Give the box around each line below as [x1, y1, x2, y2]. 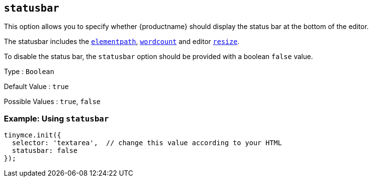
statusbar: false [12, 147, 78, 155]
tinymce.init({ [4, 131, 62, 139]
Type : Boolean [4, 67, 54, 76]
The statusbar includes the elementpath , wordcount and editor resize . [4, 37, 240, 46]
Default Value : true [4, 82, 69, 91]
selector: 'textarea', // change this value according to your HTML [12, 139, 282, 147]
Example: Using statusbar [4, 113, 109, 123]
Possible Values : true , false [4, 97, 101, 106]
